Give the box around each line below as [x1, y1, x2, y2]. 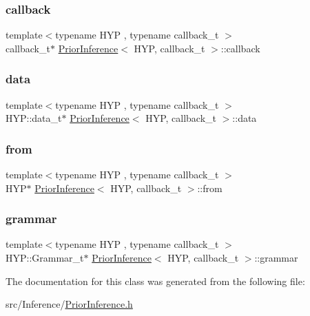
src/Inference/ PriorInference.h [6, 297, 133, 311]
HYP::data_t [6, 111, 62, 125]
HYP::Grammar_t [6, 251, 84, 265]
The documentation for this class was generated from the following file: [6, 273, 305, 288]
